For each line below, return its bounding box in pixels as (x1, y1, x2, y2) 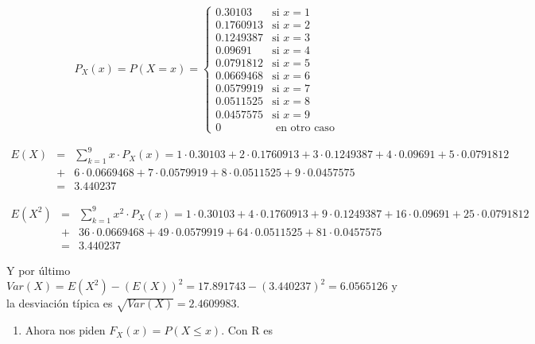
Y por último (6, 261, 71, 278)
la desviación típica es (6, 295, 113, 311)
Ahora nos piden (25, 322, 106, 338)
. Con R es (221, 322, 273, 338)
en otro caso (275, 122, 335, 133)
